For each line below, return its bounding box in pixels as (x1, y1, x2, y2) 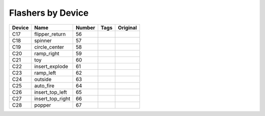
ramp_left (34, 69, 56, 76)
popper (34, 101, 52, 108)
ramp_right (34, 50, 60, 57)
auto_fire (34, 82, 55, 89)
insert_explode (34, 63, 68, 70)
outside (34, 76, 52, 83)
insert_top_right (34, 95, 71, 102)
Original (118, 24, 137, 31)
